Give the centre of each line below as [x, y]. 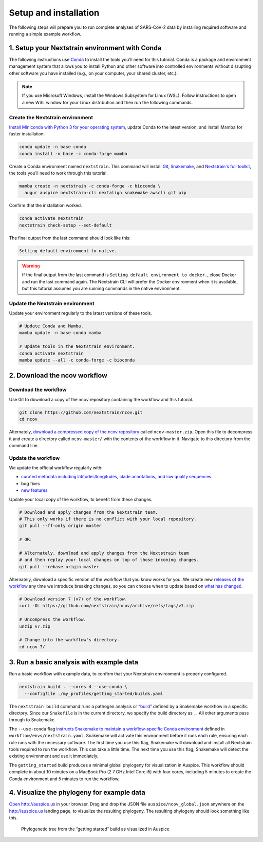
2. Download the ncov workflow [58, 376]
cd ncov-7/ [32, 647]
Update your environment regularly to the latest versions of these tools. [81, 313]
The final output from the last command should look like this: [70, 238]
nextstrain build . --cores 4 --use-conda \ [73, 687]
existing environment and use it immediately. [54, 756]
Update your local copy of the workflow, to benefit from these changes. [81, 499]
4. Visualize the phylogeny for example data [77, 793]
